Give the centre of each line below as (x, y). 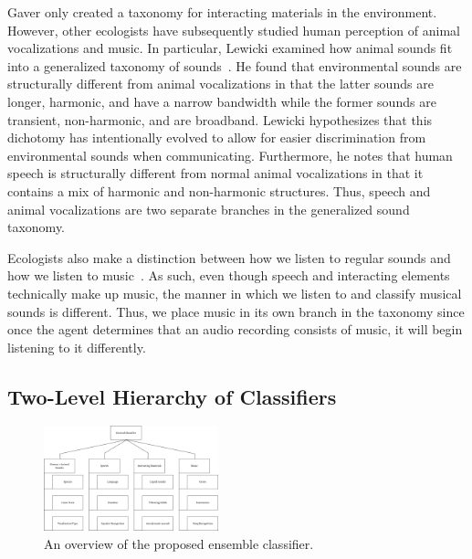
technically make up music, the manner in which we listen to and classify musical (235, 293)
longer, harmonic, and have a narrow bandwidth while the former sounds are (222, 101)
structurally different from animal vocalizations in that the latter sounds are (220, 84)
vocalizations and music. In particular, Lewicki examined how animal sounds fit (230, 48)
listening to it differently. (77, 347)
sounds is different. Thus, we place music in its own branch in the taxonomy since (236, 311)
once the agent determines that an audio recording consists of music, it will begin (235, 329)
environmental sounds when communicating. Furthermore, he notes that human (230, 155)
